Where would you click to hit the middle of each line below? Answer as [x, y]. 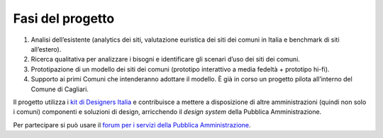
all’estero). [46, 49]
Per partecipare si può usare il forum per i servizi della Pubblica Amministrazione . [132, 125]
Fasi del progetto [64, 18]
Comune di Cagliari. [60, 89]
